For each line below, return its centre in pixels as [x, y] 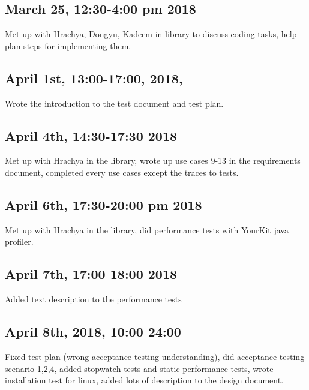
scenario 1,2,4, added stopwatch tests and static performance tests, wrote [139, 368]
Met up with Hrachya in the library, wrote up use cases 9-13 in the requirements [153, 160]
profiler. [19, 241]
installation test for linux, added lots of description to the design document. [144, 380]
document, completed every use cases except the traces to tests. [122, 172]
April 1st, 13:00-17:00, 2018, [94, 78]
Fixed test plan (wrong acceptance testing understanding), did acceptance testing [155, 356]
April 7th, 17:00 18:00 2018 [91, 274]
